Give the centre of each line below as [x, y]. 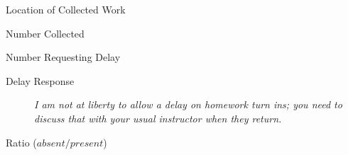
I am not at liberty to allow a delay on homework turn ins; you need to [188, 104]
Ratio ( [21, 142]
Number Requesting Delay [63, 57]
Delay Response [40, 80]
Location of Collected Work [66, 9]
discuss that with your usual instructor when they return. [158, 118]
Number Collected [45, 33]
